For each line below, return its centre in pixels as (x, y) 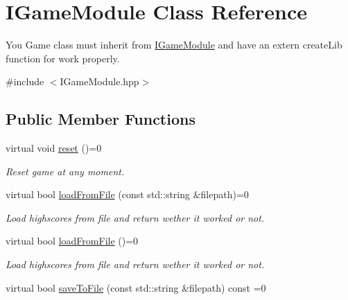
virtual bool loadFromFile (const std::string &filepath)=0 (127, 194)
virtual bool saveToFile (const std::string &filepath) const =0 (136, 287)
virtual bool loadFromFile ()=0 (72, 241)
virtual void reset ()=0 (54, 148)
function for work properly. (63, 58)
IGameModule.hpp (99, 81)
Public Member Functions (101, 119)
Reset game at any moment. (65, 171)
